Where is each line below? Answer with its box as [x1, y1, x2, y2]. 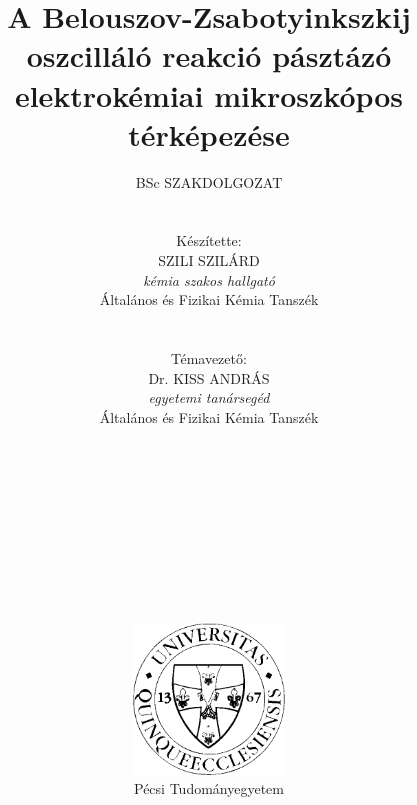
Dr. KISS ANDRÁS [148, 367, 270, 388]
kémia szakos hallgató [143, 269, 275, 290]
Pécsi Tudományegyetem [134, 778, 284, 799]
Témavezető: [171, 348, 247, 369]
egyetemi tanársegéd [148, 387, 270, 408]
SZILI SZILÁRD [158, 250, 260, 271]
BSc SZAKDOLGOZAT [135, 171, 283, 192]
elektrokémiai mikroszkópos [14, 74, 404, 115]
